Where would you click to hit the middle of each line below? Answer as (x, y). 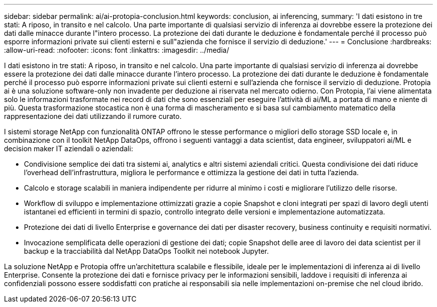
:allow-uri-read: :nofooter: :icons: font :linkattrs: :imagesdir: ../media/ (117, 50)
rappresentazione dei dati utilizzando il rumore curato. (93, 116)
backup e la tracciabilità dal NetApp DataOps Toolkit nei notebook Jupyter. (146, 251)
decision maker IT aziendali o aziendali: (69, 149)
